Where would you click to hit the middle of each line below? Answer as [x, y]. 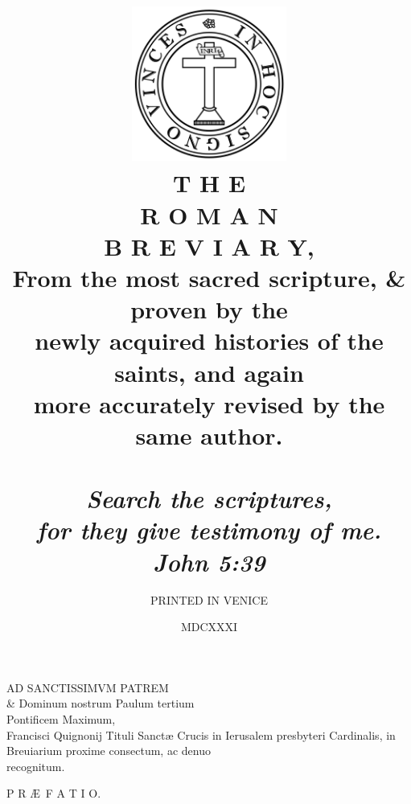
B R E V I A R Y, [209, 246]
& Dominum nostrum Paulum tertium [101, 703]
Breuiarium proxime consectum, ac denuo [109, 751]
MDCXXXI [209, 627]
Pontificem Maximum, [61, 718]
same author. [209, 435]
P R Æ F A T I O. [54, 793]
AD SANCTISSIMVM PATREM [88, 687]
